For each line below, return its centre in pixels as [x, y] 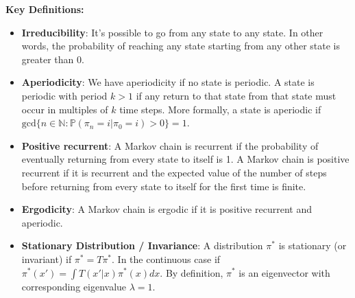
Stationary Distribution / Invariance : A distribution [142, 245]
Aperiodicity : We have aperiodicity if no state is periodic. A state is [168, 82]
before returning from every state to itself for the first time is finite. [164, 186]
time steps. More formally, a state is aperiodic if [220, 109]
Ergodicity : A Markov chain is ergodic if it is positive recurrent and [167, 209]
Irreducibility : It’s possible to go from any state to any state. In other [172, 32]
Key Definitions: [45, 9]
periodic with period [64, 95]
